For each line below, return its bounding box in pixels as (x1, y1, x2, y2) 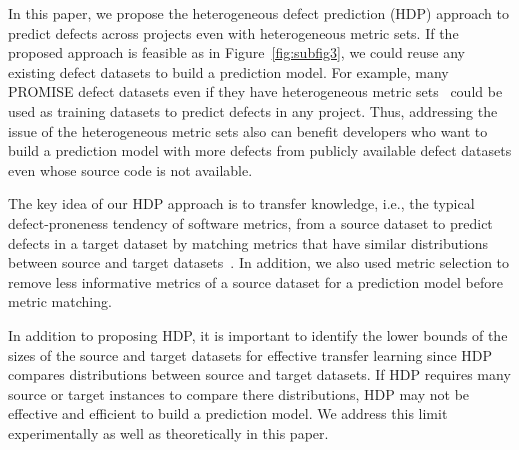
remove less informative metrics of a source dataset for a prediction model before (8, 271, 503, 292)
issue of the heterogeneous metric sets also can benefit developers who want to (8, 120, 488, 141)
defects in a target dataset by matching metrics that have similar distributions (8, 232, 489, 253)
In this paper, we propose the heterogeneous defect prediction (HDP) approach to (8, 3, 509, 23)
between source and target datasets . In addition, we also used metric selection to (8, 252, 510, 273)
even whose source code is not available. (8, 159, 253, 180)
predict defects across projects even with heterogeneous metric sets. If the (8, 22, 459, 43)
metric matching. (8, 291, 112, 312)
